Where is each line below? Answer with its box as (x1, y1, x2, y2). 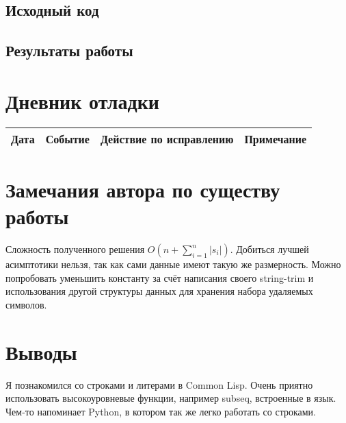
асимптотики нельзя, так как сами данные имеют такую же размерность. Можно (5, 257, 341, 271)
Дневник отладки (5, 86, 159, 114)
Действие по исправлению (100, 130, 234, 147)
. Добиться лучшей (230, 242, 309, 256)
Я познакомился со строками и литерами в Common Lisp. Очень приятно (5, 377, 313, 391)
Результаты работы (5, 40, 133, 61)
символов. (5, 297, 47, 311)
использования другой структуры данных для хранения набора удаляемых (5, 284, 313, 298)
